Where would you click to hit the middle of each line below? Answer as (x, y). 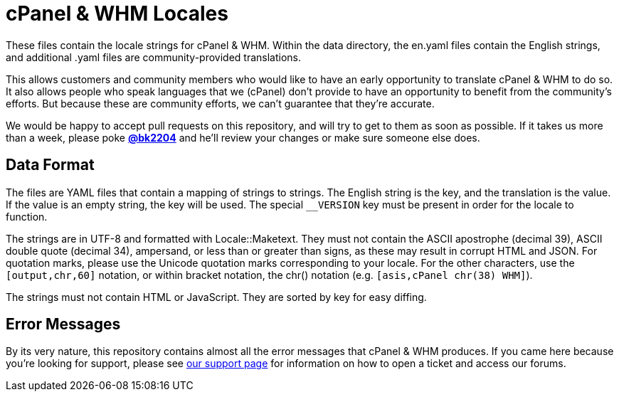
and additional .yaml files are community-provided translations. (153, 57)
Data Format (50, 165)
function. (27, 216)
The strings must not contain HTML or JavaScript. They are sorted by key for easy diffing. (216, 297)
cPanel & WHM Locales (117, 14)
